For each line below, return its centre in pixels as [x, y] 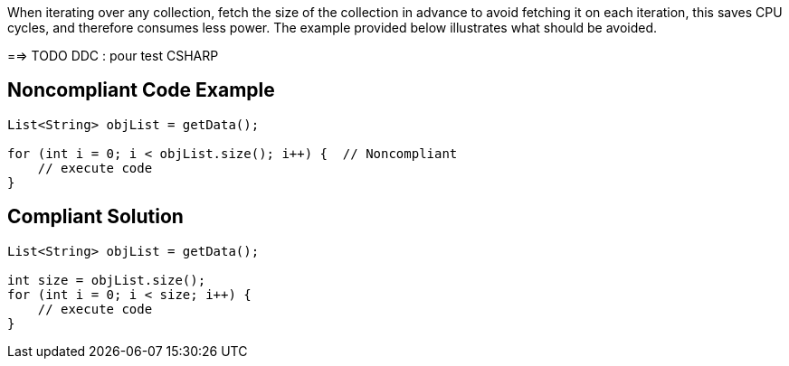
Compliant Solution [95, 217]
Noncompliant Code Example [141, 90]
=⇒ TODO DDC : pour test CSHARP [113, 56]
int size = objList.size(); [107, 280]
